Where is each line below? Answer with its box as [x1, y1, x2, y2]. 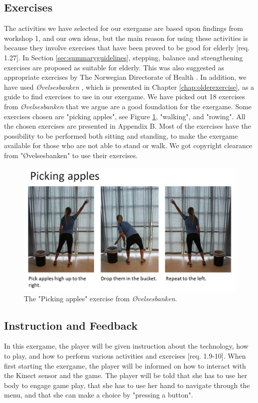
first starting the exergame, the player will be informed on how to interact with [4, 360, 246, 371]
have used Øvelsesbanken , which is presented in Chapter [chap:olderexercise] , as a [4, 81, 255, 92]
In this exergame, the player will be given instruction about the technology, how [4, 341, 249, 351]
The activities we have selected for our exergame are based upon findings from [4, 23, 243, 33]
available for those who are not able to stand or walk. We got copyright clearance [4, 140, 253, 151]
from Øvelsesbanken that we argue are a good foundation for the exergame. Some [4, 101, 252, 111]
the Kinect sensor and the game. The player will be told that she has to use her [4, 370, 248, 381]
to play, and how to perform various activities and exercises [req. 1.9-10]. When [4, 351, 246, 361]
